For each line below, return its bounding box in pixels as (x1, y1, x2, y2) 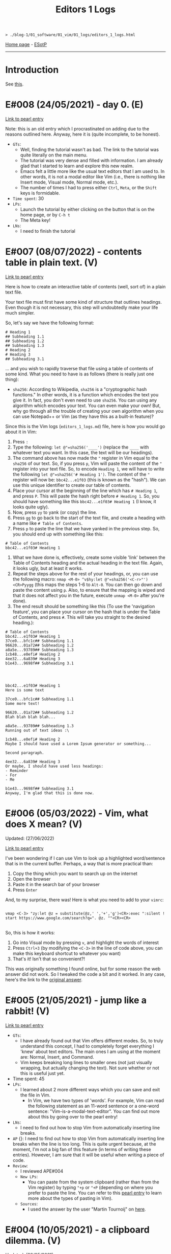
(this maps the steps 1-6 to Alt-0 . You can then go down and (35, 581, 162, 588)
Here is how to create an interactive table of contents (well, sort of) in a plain (5, 284, 166, 289)
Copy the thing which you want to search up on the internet (12, 870, 137, 877)
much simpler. (5, 310, 35, 316)
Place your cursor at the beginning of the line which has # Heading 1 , (12, 487, 158, 494)
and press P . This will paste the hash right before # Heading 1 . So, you (12, 493, 160, 499)
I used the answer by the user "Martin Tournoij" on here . (27, 1206, 146, 1212)
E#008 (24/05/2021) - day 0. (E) (5, 99, 144, 110)
